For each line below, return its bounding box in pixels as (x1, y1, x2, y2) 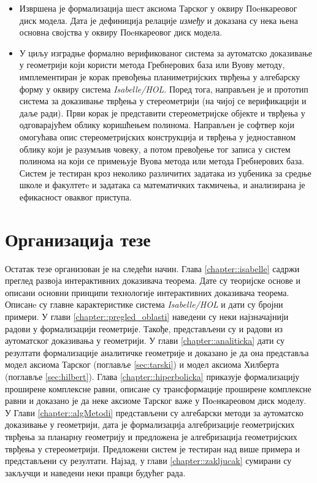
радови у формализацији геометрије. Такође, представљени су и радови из (5, 322, 283, 335)
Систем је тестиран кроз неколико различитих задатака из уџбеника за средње (19, 166, 311, 179)
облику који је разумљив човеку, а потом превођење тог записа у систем (19, 142, 291, 155)
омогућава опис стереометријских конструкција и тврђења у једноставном (19, 130, 296, 143)
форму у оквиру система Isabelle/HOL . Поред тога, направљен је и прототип (19, 82, 308, 95)
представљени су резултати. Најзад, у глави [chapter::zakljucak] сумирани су (5, 454, 292, 467)
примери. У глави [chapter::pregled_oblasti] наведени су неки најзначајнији (5, 310, 289, 322)
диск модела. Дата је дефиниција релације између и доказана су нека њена (19, 13, 298, 26)
